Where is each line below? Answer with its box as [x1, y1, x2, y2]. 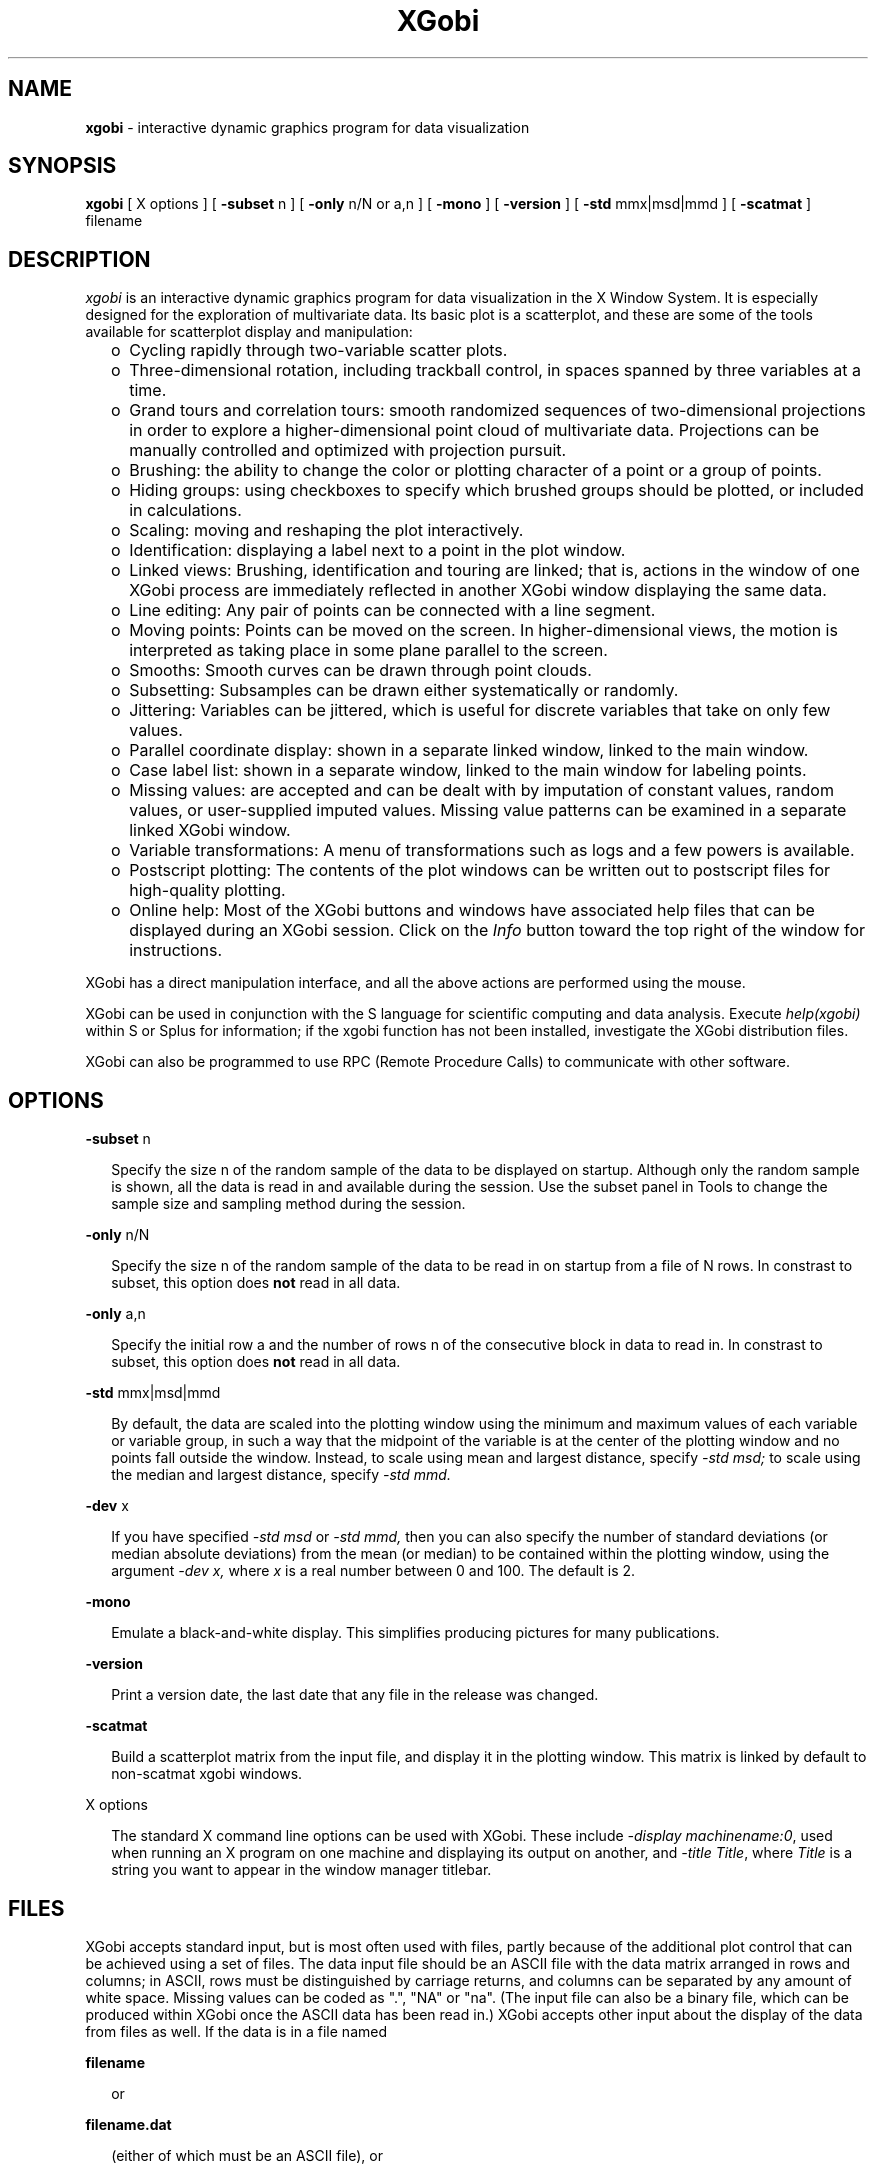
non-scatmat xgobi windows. [111, 1765, 303, 1783]
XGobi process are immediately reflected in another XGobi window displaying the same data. [129, 580, 827, 601]
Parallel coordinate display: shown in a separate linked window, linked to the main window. [129, 740, 809, 761]
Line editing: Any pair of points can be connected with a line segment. [129, 600, 656, 621]
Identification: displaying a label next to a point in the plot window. [129, 540, 626, 561]
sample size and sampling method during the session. [111, 1195, 466, 1213]
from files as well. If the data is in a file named [85, 2022, 387, 2040]
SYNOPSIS [8, 153, 117, 179]
